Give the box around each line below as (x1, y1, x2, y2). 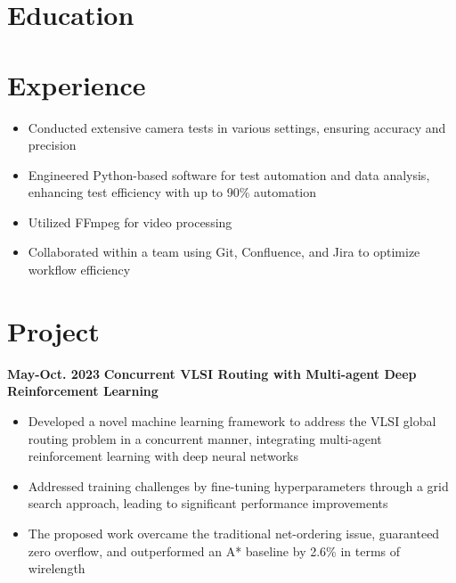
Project (7, 312, 100, 349)
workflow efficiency (28, 260, 131, 279)
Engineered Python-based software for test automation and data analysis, (28, 165, 430, 184)
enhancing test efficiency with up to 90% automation (28, 183, 317, 201)
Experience (7, 66, 146, 103)
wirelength (28, 559, 85, 578)
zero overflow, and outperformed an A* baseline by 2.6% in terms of (28, 541, 401, 560)
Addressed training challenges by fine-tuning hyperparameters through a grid (28, 476, 449, 495)
